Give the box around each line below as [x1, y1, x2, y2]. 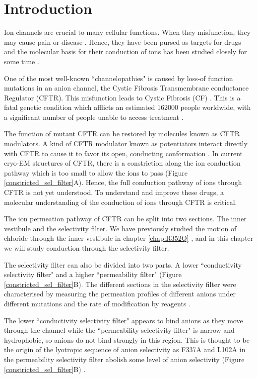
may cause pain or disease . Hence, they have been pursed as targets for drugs [4, 36, 241, 47]
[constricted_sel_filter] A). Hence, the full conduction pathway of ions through [4, 177, 242, 188]
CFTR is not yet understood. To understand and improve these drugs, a [4, 187, 224, 197]
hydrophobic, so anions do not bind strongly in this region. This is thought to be [4, 334, 250, 345]
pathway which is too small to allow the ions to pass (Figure [4, 167, 188, 178]
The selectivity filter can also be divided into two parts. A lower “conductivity [4, 259, 242, 270]
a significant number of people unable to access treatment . [4, 111, 184, 122]
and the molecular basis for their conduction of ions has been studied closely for [4, 46, 247, 57]
